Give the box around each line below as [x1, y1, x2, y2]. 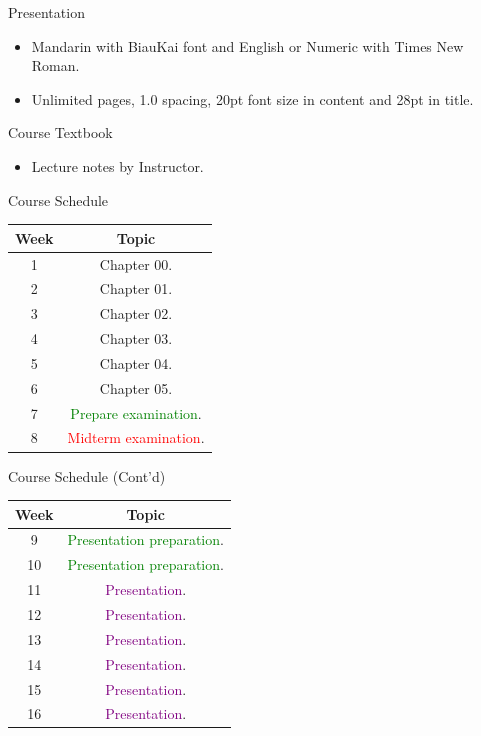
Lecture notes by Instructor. [31, 155, 204, 176]
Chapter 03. [99, 328, 173, 349]
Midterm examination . [67, 427, 205, 448]
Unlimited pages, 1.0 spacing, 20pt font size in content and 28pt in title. [31, 88, 474, 109]
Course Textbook [8, 122, 113, 143]
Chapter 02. [99, 303, 173, 324]
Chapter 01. [99, 278, 173, 299]
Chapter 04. [99, 352, 173, 373]
